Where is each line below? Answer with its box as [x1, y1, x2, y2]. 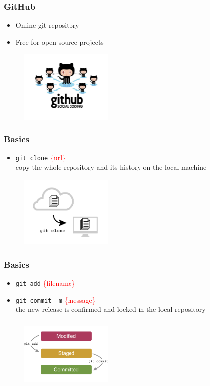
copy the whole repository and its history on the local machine [15, 162, 207, 172]
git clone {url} [15, 152, 66, 162]
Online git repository [15, 20, 79, 30]
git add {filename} [15, 277, 75, 288]
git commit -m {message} [15, 294, 96, 305]
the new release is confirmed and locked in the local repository [15, 304, 206, 314]
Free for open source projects [15, 36, 104, 47]
